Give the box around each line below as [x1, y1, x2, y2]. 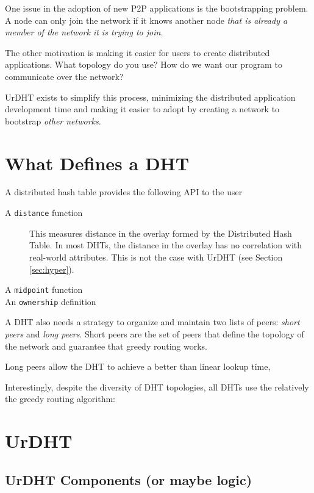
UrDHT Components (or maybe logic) [5, 470, 252, 489]
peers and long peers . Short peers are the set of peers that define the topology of [5, 328, 304, 340]
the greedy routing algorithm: [5, 392, 115, 405]
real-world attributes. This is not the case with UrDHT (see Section [29, 250, 283, 263]
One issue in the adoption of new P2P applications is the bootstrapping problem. [5, 2, 309, 14]
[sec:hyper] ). [29, 262, 74, 275]
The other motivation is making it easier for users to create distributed [5, 46, 270, 59]
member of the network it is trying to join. [5, 26, 163, 38]
